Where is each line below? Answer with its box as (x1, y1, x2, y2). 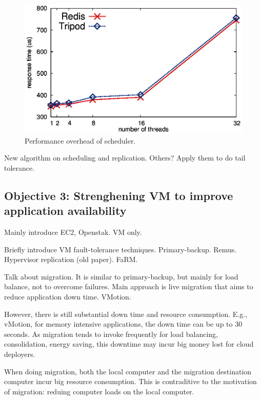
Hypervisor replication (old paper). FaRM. (4, 254, 138, 265)
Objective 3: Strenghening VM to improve (4, 187, 233, 203)
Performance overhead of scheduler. (25, 135, 136, 146)
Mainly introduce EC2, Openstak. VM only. (4, 227, 142, 237)
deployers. (4, 348, 35, 359)
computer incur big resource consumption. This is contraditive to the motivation (4, 376, 257, 387)
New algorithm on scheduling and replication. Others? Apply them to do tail (4, 152, 246, 163)
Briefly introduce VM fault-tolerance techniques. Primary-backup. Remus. (4, 244, 237, 254)
